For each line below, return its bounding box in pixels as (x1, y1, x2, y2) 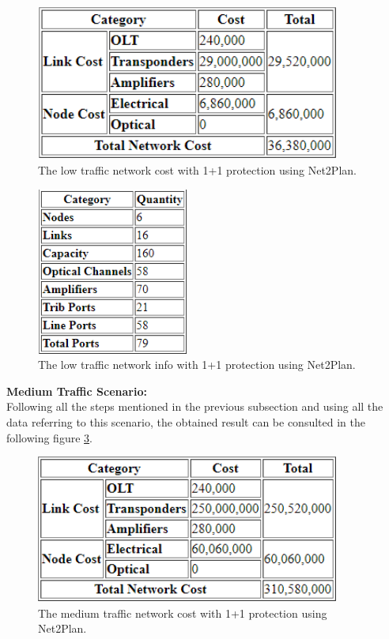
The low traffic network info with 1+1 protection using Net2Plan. (38, 356, 356, 373)
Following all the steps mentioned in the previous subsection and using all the (6, 398, 383, 415)
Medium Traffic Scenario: (6, 382, 147, 399)
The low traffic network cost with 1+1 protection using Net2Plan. (38, 162, 357, 178)
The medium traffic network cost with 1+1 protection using (38, 604, 327, 621)
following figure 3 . (6, 429, 93, 445)
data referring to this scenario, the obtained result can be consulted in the (6, 413, 365, 430)
